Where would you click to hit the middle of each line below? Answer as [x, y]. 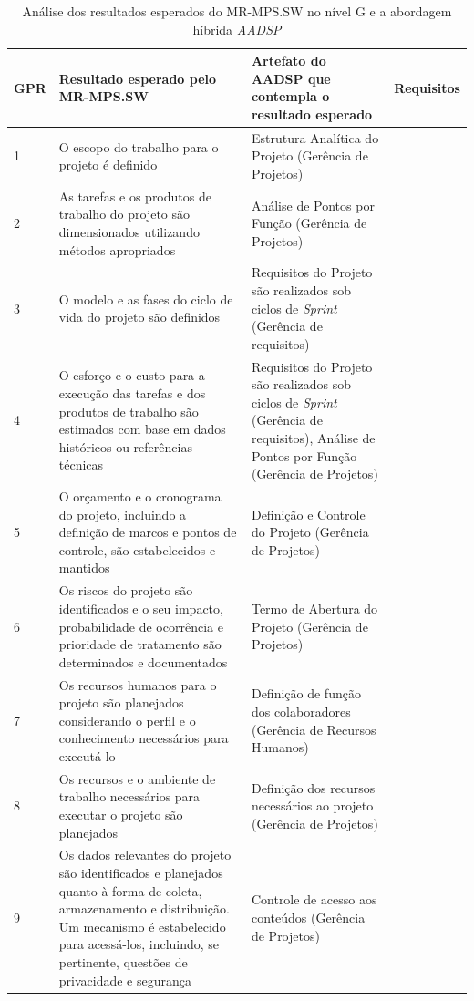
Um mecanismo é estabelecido [142, 926]
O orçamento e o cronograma [140, 496]
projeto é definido [108, 165]
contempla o [290, 96]
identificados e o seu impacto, [141, 608]
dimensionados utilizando [129, 232]
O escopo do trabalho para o [139, 146]
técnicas [81, 464]
